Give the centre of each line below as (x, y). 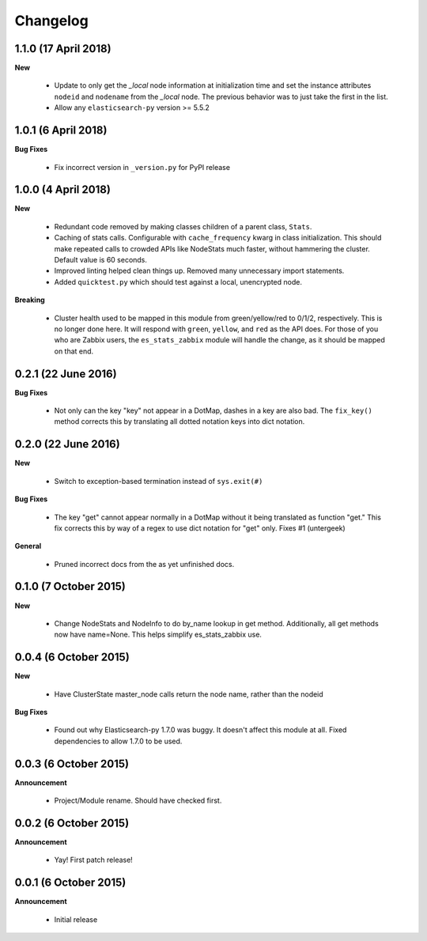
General (28, 546)
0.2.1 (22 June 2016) (66, 374)
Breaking (30, 300)
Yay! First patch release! (94, 860)
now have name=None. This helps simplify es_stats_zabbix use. (158, 635)
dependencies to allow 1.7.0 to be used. (118, 741)
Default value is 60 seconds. (101, 260)
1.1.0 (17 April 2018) (63, 49)
